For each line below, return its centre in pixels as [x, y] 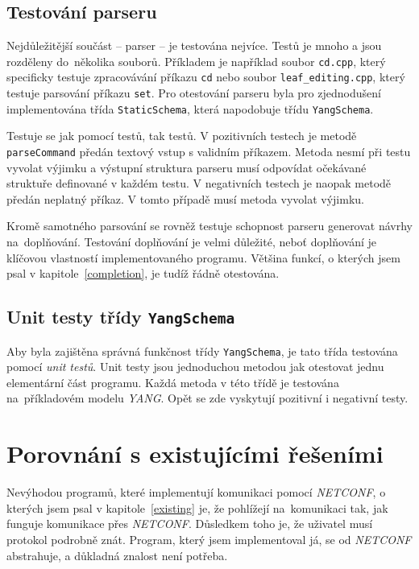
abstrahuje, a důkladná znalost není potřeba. [117, 555]
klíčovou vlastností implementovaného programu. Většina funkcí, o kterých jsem [203, 257]
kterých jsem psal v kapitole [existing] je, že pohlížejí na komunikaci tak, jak [197, 507]
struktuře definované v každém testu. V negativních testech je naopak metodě [199, 183]
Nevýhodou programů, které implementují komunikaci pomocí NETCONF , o [196, 492]
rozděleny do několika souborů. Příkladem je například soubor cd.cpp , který [196, 61]
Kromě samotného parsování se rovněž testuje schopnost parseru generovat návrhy [209, 226]
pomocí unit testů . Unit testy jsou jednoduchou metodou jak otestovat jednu [195, 367]
